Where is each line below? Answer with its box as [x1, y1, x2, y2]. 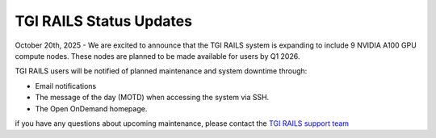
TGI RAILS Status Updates [15, 12, 193, 30]
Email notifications [35, 81, 97, 90]
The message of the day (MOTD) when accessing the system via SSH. [35, 93, 270, 102]
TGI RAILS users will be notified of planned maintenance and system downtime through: [15, 66, 308, 76]
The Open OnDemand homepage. [35, 103, 148, 113]
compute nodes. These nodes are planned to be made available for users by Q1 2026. [15, 51, 300, 61]
